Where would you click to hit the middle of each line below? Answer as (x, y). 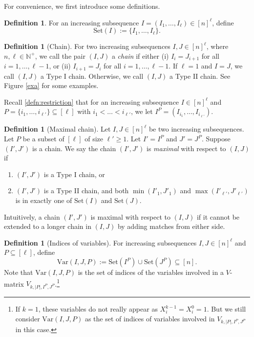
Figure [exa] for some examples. (51, 85)
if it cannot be (218, 216)
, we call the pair (60, 56)
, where (217, 46)
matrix (14, 283)
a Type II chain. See (200, 76)
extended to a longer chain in (48, 226)
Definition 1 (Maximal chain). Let (57, 129)
